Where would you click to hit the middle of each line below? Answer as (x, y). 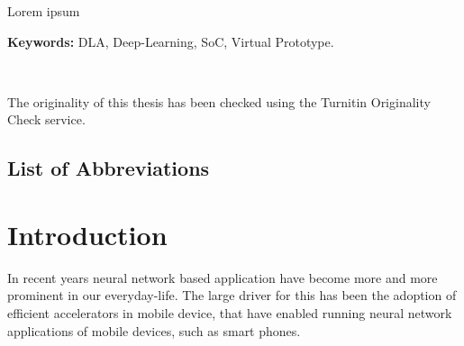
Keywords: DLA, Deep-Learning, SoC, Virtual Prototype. (171, 41)
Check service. (46, 119)
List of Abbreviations (109, 168)
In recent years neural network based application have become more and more (223, 277)
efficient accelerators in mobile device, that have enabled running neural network (230, 313)
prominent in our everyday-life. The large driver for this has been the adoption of (232, 295)
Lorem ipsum (44, 11)
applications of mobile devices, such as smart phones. (154, 330)
